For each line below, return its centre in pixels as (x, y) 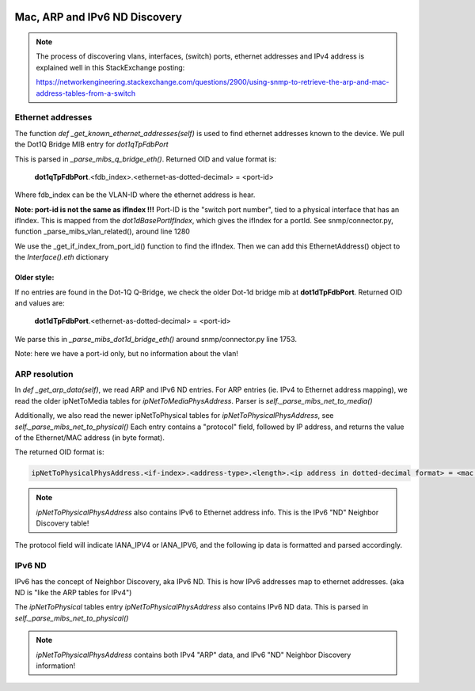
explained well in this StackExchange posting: (110, 67)
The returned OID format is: (59, 452)
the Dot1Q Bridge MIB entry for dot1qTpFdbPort (91, 144)
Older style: (34, 278)
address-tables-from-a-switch (86, 93)
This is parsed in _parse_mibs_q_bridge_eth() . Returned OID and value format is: (146, 159)
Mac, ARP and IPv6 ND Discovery (98, 17)
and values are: (40, 303)
